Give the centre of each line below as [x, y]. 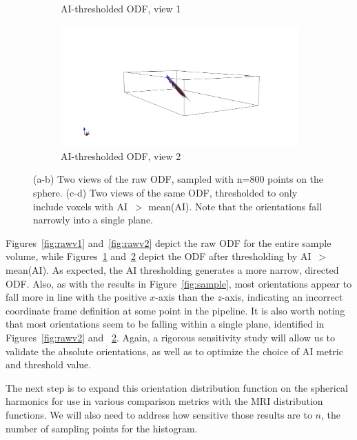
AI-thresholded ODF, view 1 [121, 8]
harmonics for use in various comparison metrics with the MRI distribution [164, 401]
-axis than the [185, 297]
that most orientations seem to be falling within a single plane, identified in [165, 324]
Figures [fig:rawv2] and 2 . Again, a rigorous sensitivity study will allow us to [171, 337]
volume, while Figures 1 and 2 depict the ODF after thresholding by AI [159, 256]
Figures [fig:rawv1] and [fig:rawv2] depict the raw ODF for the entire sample [169, 242]
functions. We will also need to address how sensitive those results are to [159, 414]
